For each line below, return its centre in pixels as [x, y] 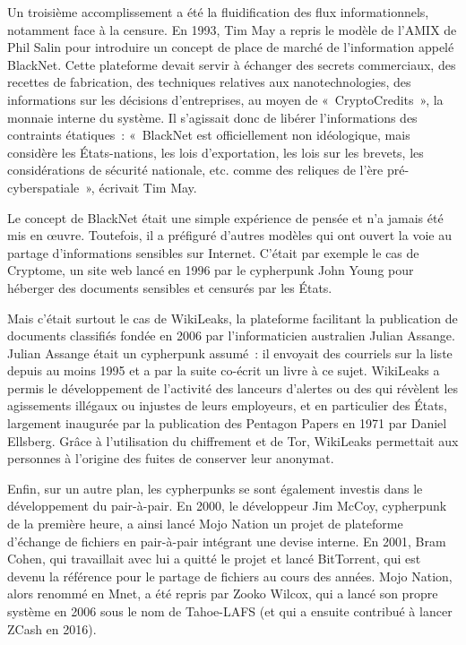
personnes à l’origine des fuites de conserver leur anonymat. [171, 458]
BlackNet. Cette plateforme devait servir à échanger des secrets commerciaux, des [232, 64]
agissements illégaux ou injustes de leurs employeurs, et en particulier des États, [228, 405]
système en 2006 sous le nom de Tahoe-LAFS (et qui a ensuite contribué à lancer [230, 611]
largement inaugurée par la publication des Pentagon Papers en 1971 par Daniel [227, 423]
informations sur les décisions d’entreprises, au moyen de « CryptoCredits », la [225, 99]
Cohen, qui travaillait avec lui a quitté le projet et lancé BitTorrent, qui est [214, 559]
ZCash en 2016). [52, 628]
